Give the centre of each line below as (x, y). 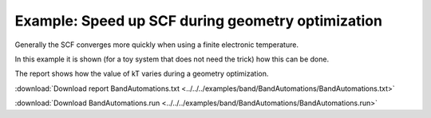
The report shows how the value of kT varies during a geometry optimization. (142, 74)
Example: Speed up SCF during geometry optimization (199, 21)
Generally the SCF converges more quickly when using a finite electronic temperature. (157, 45)
